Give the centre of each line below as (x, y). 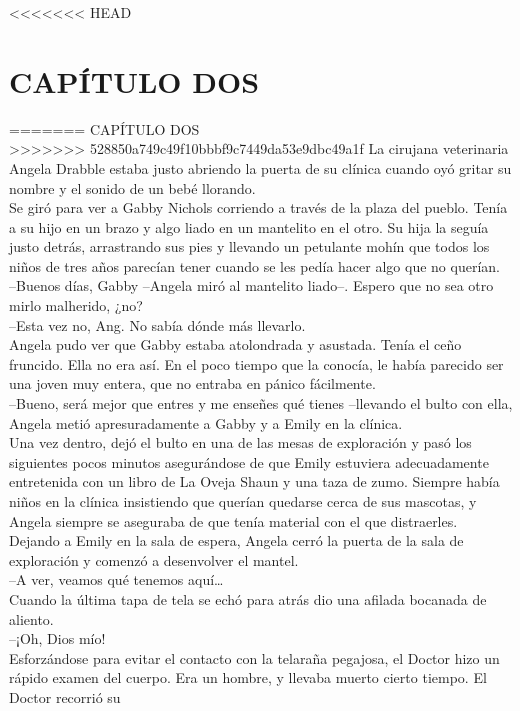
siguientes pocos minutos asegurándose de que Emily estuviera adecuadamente (249, 461)
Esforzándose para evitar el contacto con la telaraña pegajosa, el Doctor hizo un (254, 657)
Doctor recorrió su (65, 696)
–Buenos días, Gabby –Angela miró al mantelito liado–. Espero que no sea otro (251, 285)
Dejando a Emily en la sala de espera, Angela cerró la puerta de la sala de (236, 540)
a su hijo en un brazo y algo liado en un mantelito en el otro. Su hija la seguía (249, 226)
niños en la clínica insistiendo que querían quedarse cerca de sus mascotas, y (243, 501)
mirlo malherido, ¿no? (76, 305)
